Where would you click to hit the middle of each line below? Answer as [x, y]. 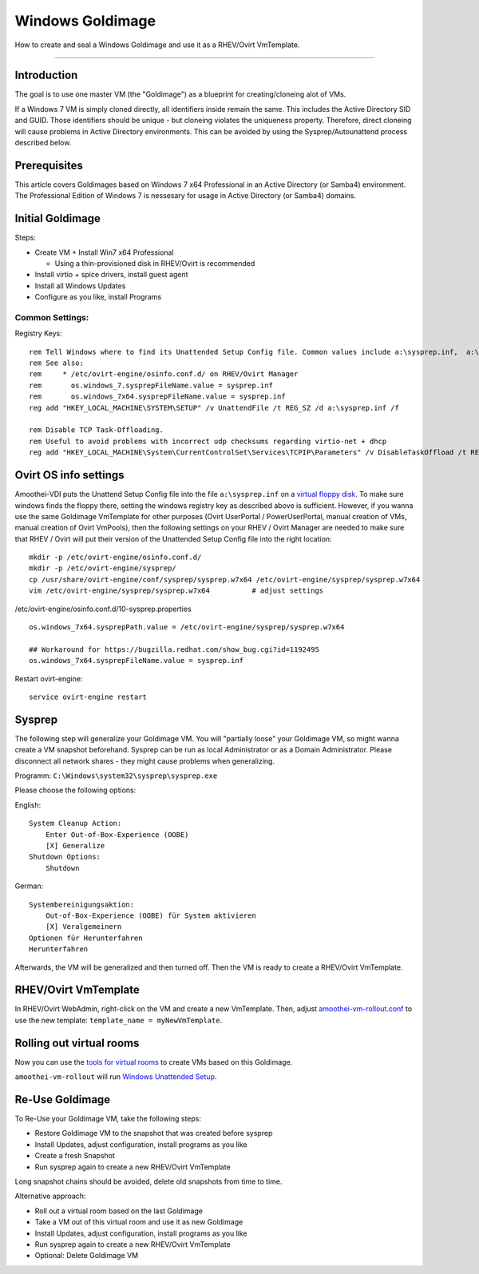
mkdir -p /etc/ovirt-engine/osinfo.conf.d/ [115, 558]
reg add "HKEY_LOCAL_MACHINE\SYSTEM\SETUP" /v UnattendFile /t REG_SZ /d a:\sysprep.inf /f [214, 408]
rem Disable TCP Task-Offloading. [96, 430]
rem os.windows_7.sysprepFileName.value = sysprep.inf [151, 385]
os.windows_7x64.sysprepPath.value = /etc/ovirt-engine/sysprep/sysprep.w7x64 [187, 627]
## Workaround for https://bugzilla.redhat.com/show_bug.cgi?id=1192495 [174, 649]
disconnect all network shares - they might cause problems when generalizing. [145, 761]
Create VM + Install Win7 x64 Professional [105, 252]
